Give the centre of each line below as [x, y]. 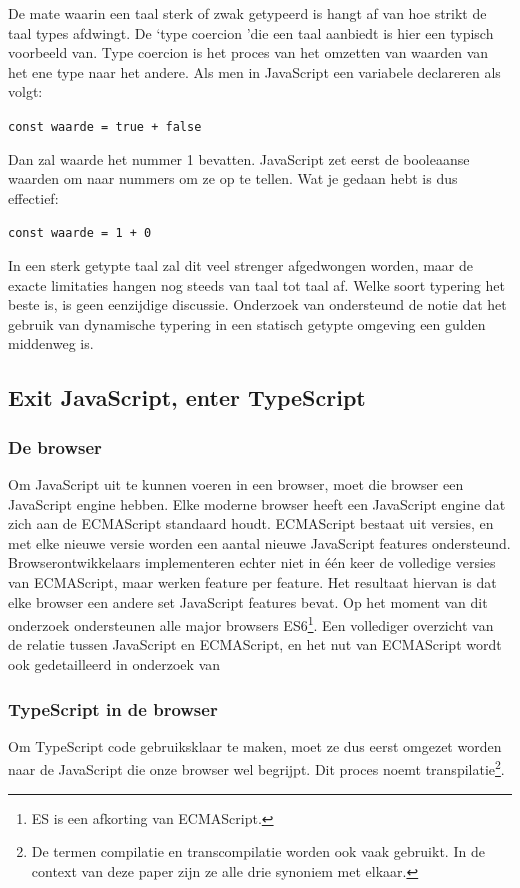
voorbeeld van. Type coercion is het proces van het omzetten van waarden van [248, 52]
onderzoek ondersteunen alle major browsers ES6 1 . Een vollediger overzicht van [251, 623]
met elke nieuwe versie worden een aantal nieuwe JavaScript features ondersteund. [259, 542]
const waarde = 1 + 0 [80, 233]
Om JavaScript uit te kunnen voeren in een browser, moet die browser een [236, 484]
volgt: [25, 91]
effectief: [33, 197]
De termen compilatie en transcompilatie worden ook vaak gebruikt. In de [258, 851]
